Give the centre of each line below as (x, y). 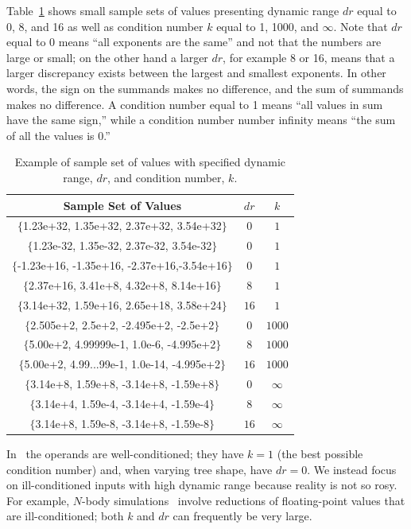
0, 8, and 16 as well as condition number (105, 26)
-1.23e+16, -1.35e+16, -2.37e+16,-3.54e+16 (122, 265)
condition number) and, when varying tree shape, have (140, 469)
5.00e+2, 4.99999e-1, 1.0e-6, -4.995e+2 (122, 344)
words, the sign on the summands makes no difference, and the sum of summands (205, 88)
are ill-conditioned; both (65, 516)
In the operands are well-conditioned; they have (125, 453)
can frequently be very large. (242, 516)
